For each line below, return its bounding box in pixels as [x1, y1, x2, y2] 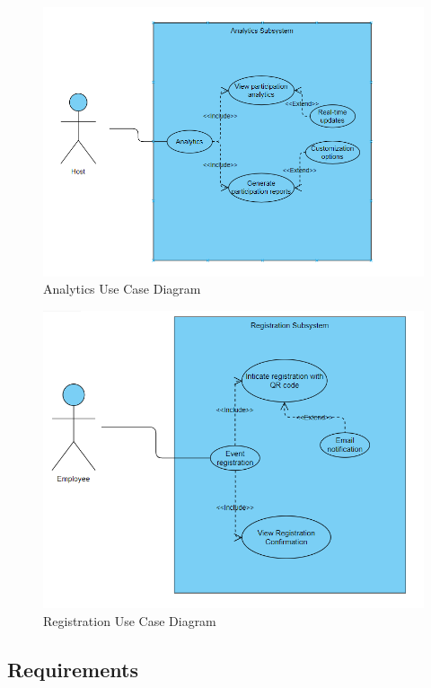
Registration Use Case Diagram [43, 612, 216, 630]
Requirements [7, 655, 138, 683]
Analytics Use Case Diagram [43, 279, 201, 298]
